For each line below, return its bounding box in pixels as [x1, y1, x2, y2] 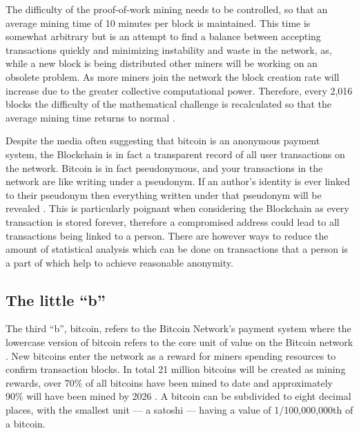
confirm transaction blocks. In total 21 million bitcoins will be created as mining [6, 362, 346, 376]
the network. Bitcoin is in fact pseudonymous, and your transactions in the [6, 160, 323, 175]
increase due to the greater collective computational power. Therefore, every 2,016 [6, 83, 353, 97]
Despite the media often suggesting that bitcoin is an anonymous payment [6, 133, 320, 148]
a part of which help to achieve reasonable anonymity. [6, 255, 233, 269]
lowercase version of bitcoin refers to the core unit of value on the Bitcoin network [6, 335, 353, 349]
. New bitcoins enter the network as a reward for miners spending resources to [6, 348, 336, 363]
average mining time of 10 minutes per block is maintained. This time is [6, 15, 311, 30]
